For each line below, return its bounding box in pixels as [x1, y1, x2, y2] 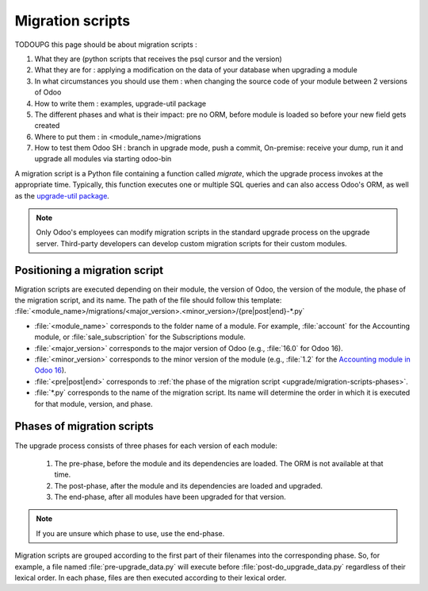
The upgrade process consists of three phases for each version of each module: [14, 441, 277, 450]
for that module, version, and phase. [34, 399, 154, 408]
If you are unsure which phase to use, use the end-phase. [36, 528, 225, 538]
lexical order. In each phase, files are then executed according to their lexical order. [14, 573, 287, 583]
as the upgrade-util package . [14, 191, 110, 200]
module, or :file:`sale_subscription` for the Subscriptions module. [34, 332, 246, 342]
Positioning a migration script [14, 263, 164, 277]
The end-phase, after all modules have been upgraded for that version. [54, 492, 287, 502]
